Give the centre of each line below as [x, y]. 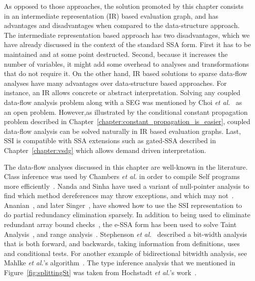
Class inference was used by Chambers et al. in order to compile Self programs [122, 176]
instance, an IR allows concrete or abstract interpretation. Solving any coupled [122, 92]
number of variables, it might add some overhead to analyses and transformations [127, 64]
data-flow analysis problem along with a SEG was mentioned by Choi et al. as [123, 102]
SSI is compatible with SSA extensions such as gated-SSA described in [110, 140]
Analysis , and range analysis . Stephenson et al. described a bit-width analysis [126, 234]
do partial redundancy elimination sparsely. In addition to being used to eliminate [127, 215]
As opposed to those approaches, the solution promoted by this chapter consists [124, 6]
